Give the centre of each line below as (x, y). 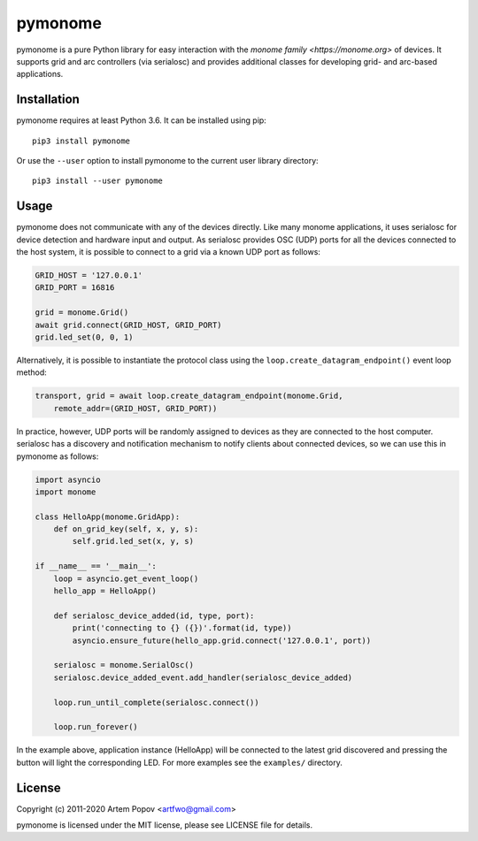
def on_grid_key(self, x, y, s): (126, 529)
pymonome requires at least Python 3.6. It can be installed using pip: (142, 120)
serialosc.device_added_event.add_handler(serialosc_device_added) (203, 677)
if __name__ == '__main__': (96, 566)
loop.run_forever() (96, 727)
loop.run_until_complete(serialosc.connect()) (157, 702)
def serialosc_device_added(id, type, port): (154, 615)
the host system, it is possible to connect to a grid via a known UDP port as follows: (168, 252)
